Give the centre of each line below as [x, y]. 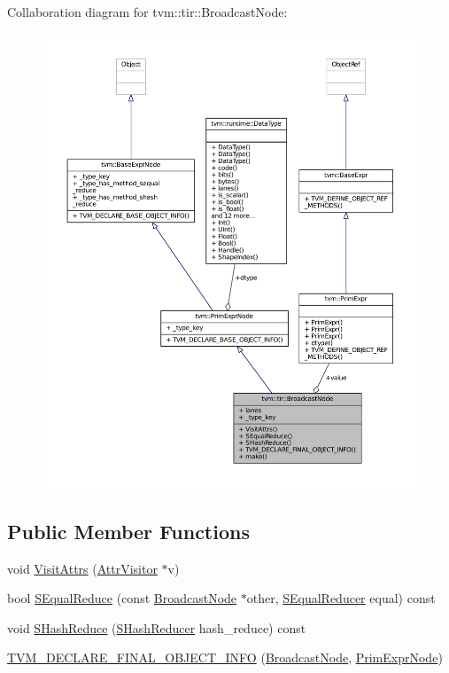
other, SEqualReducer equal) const [341, 598]
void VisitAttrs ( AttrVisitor [82, 568]
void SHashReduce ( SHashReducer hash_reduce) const [157, 627]
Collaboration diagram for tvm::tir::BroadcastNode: [147, 12]
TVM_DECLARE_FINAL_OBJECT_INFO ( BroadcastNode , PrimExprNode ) [225, 657]
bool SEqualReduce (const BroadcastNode [122, 598]
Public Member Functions [128, 531]
